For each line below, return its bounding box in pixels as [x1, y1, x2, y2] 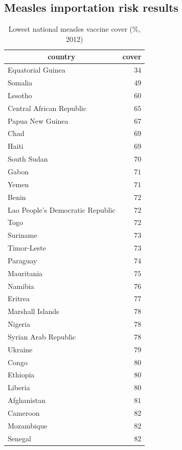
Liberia [8, 382, 30, 393]
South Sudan [8, 153, 48, 164]
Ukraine [8, 344, 33, 354]
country [48, 51, 76, 62]
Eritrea [8, 293, 30, 304]
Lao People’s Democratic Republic [8, 204, 116, 215]
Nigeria [8, 319, 30, 329]
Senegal [8, 433, 31, 443]
